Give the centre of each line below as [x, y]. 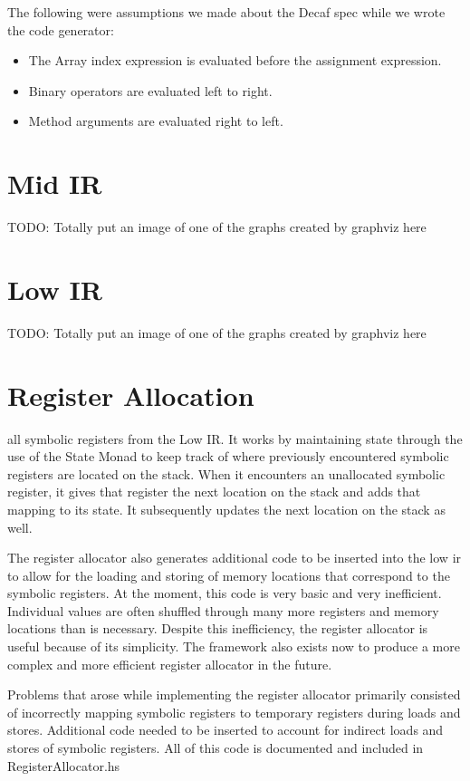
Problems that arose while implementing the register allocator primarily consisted [234, 694]
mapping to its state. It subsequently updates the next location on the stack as [226, 509]
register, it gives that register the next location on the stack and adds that [214, 492]
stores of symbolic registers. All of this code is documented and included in [216, 748]
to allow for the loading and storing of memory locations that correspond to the [229, 575]
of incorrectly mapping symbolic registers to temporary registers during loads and [234, 712]
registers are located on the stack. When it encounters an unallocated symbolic [226, 473]
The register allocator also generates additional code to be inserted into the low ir [235, 558]
